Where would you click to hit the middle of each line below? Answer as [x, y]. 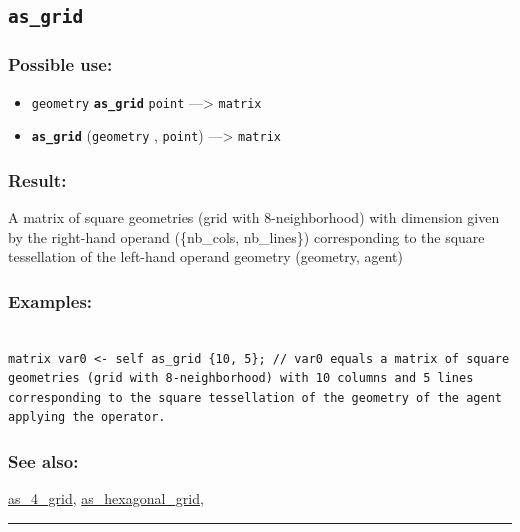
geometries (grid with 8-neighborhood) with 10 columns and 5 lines [241, 378]
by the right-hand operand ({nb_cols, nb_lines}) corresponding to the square [246, 236]
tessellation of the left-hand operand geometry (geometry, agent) [205, 256]
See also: [43, 461]
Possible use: [60, 64]
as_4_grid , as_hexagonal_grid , [106, 498]
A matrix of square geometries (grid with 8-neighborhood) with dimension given [254, 217]
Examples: [50, 300]
